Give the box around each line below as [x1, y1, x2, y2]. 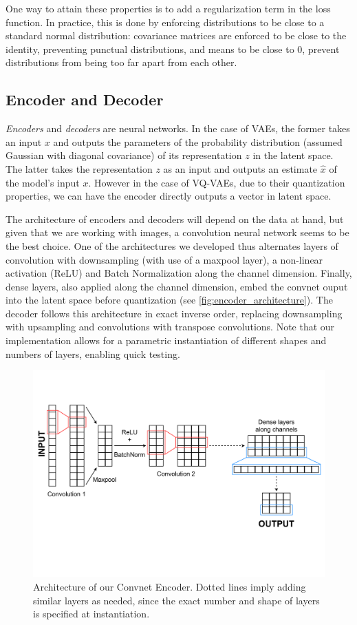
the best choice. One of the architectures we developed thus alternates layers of [6, 238, 338, 253]
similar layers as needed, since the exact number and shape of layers [33, 593, 320, 607]
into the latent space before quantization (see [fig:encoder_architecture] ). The [6, 293, 333, 307]
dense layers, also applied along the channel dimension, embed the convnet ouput [6, 279, 348, 293]
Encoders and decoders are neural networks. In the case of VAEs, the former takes [6, 121, 350, 136]
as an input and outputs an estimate [163, 161, 318, 176]
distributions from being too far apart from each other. [6, 55, 237, 70]
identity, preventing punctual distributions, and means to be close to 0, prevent [6, 41, 340, 56]
